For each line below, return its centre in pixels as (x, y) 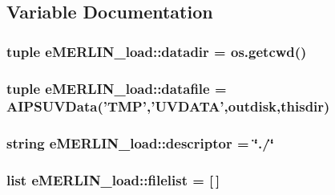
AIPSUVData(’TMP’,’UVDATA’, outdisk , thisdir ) (168, 106)
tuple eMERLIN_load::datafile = (117, 88)
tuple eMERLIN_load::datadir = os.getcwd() (157, 51)
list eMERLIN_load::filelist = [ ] (113, 180)
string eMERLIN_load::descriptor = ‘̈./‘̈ (140, 143)
